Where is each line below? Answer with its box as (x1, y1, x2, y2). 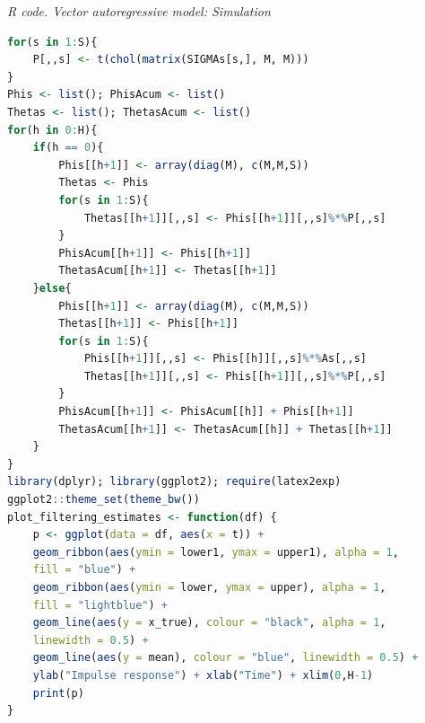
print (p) (32, 686, 84, 700)
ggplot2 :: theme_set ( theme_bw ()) (7, 493, 200, 507)
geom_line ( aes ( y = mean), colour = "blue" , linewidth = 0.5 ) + (32, 651, 419, 665)
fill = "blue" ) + (32, 563, 136, 577)
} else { (32, 281, 72, 295)
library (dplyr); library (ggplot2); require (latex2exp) (7, 475, 342, 489)
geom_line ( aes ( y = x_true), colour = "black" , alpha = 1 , (32, 616, 386, 630)
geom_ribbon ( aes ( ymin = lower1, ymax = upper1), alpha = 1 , (32, 545, 399, 559)
